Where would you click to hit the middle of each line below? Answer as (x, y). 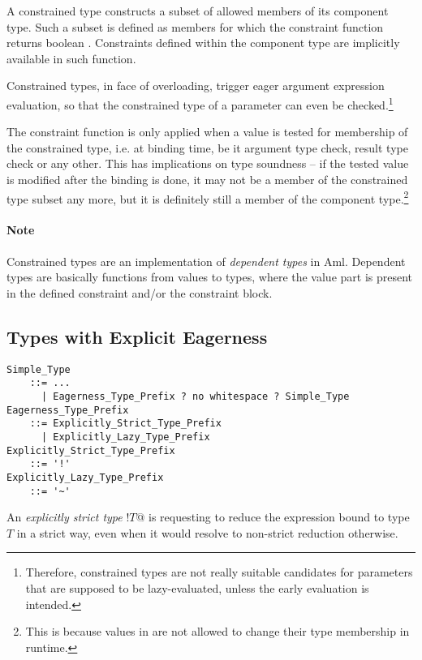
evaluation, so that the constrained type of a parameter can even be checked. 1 (200, 103)
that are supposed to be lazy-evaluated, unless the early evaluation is (197, 587)
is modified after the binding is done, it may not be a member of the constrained (207, 179)
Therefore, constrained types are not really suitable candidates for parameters (219, 572)
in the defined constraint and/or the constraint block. (140, 292)
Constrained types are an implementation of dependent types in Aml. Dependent (206, 261)
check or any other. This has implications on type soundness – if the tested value (208, 163)
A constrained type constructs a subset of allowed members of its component (198, 11)
